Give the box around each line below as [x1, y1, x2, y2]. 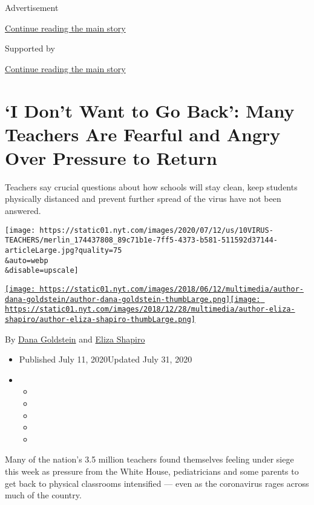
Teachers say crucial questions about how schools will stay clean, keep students [5, 180, 298, 193]
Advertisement [5, 1, 59, 13]
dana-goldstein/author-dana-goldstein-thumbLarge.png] [5, 295, 231, 304]
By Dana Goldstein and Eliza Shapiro [5, 332, 145, 345]
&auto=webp [5, 256, 48, 265]
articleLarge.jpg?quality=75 [5, 246, 122, 255]
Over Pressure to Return [5, 145, 217, 170]
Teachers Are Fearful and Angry [5, 121, 281, 146]
